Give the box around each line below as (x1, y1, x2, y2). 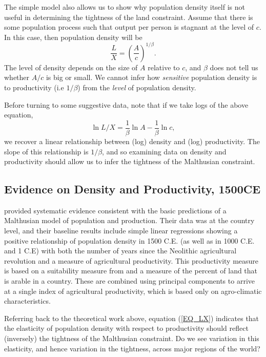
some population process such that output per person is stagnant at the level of (4, 22, 254, 32)
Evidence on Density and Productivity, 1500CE (4, 181, 261, 197)
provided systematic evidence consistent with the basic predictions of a (4, 205, 227, 215)
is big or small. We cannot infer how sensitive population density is (46, 72, 257, 83)
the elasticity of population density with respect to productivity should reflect (4, 323, 249, 333)
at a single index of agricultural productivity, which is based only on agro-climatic (4, 285, 262, 296)
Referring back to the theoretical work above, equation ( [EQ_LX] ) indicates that (4, 312, 259, 323)
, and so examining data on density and (102, 146, 227, 156)
